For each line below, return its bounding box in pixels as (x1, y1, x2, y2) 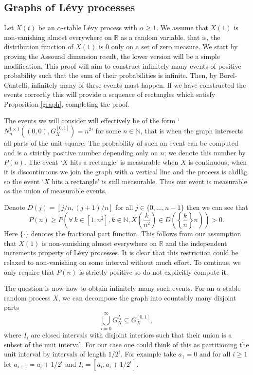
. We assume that (156, 22, 208, 33)
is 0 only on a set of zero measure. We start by (98, 41, 238, 52)
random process (4, 292, 51, 302)
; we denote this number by (164, 147, 246, 157)
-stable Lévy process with (61, 22, 137, 33)
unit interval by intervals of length (4, 349, 106, 359)
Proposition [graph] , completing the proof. (4, 98, 130, 109)
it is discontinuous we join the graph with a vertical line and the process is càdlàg (4, 166, 248, 176)
